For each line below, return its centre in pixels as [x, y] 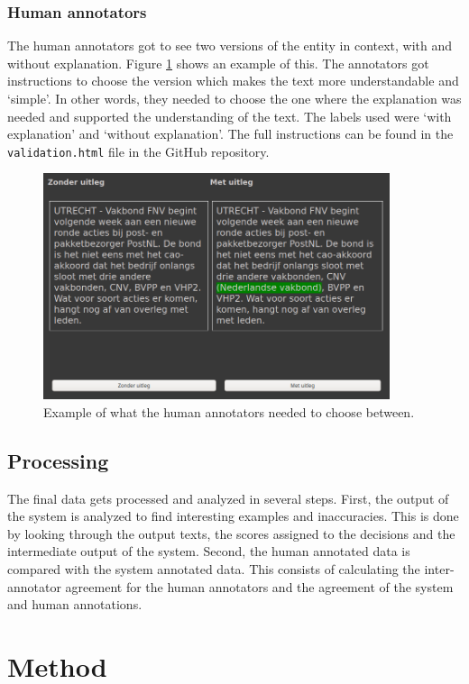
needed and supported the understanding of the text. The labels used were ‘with [230, 116]
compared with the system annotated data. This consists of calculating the [214, 569]
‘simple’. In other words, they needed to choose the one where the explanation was [234, 98]
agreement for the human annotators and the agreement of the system [259, 586]
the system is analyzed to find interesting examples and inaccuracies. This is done [233, 516]
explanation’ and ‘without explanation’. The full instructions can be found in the [230, 134]
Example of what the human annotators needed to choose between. [229, 411]
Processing [58, 460]
